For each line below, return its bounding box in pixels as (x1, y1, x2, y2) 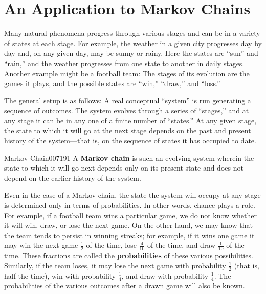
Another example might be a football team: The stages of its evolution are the (4, 68, 250, 78)
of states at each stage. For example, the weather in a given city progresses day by (4, 37, 262, 48)
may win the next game (4, 240, 78, 250)
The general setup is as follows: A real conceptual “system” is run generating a (4, 95, 251, 106)
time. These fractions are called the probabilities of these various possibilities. (4, 250, 253, 261)
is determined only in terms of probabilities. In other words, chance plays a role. (4, 200, 256, 211)
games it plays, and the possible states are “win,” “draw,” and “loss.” (4, 78, 220, 89)
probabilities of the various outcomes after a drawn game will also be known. (4, 280, 245, 291)
